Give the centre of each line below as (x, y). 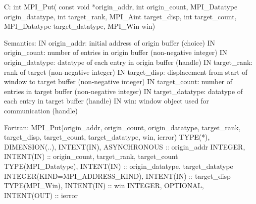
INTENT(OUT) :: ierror (41, 195)
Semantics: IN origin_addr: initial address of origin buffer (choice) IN (110, 42)
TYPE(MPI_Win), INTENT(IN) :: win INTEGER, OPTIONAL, (104, 185)
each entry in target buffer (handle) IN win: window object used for (107, 101)
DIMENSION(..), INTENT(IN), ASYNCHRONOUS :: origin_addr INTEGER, (125, 146)
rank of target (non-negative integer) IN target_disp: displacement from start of (126, 72)
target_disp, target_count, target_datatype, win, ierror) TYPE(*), (107, 137)
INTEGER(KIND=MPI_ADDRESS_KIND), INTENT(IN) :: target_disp (117, 176)
